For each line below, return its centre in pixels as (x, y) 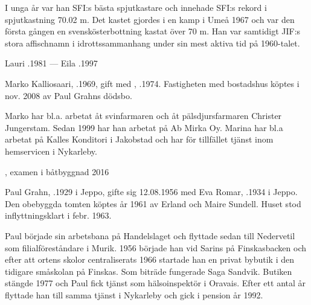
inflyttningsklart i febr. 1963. (58, 215)
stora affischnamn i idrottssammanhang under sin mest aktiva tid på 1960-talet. (152, 43)
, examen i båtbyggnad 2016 (57, 171)
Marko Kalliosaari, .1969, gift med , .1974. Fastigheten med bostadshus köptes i (152, 83)
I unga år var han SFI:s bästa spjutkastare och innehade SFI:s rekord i (136, 7)
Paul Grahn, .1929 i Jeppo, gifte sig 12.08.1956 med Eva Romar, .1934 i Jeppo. (151, 192)
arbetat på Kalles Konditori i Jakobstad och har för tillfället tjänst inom (139, 139)
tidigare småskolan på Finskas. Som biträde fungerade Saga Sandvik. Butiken (149, 271)
